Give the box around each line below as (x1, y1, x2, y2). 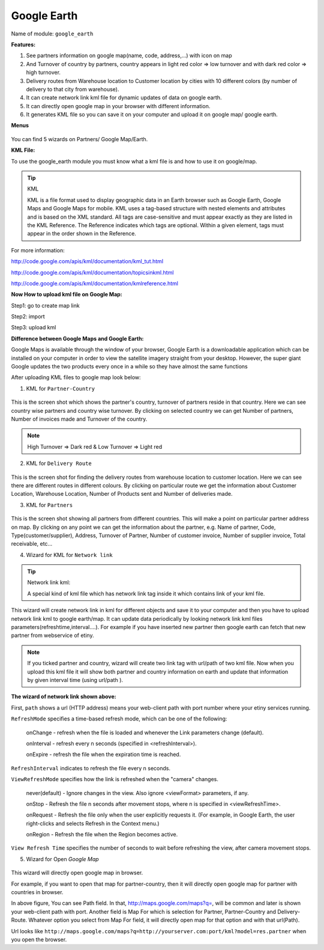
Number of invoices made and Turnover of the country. (11, 415, 148, 422)
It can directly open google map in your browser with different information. (26, 102, 211, 109)
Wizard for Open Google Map (26, 855, 99, 862)
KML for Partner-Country (26, 385, 95, 392)
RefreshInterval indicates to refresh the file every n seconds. (11, 764, 171, 772)
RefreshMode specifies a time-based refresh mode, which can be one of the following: (11, 715, 227, 722)
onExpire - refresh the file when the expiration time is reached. (26, 751, 181, 758)
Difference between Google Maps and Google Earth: (11, 335, 144, 342)
